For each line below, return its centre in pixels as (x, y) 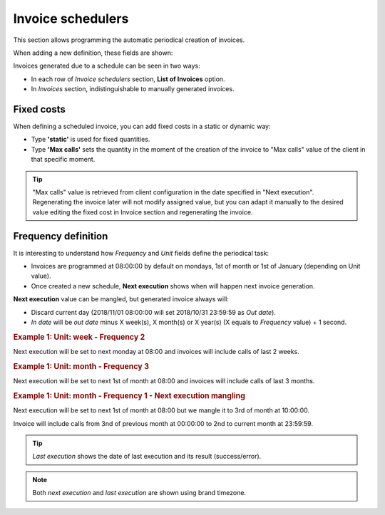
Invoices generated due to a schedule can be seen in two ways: (107, 66)
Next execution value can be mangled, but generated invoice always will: (121, 299)
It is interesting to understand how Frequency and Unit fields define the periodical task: (141, 253)
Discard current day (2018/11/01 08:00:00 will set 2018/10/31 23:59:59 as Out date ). (153, 312)
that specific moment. (63, 160)
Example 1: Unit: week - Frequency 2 (79, 337)
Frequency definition (61, 236)
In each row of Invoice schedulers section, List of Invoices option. (128, 79)
